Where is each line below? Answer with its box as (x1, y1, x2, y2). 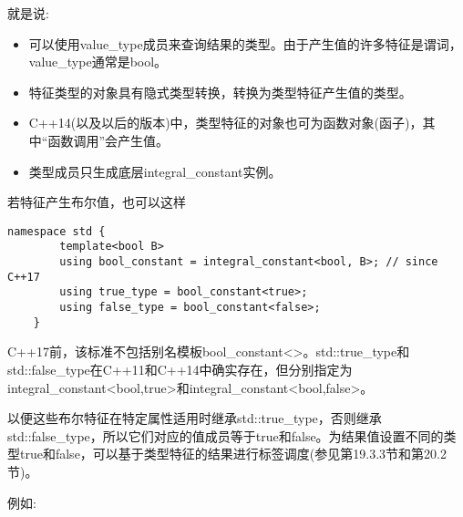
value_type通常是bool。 (28, 52, 168, 71)
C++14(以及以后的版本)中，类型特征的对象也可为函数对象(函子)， (28, 113, 423, 132)
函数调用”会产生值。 (47, 130, 170, 150)
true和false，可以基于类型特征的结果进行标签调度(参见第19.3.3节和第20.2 (19, 444, 447, 463)
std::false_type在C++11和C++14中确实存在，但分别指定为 (7, 359, 353, 378)
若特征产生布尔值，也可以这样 (7, 192, 186, 212)
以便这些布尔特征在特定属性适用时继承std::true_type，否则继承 (7, 408, 382, 428)
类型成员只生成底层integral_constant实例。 (28, 161, 282, 181)
